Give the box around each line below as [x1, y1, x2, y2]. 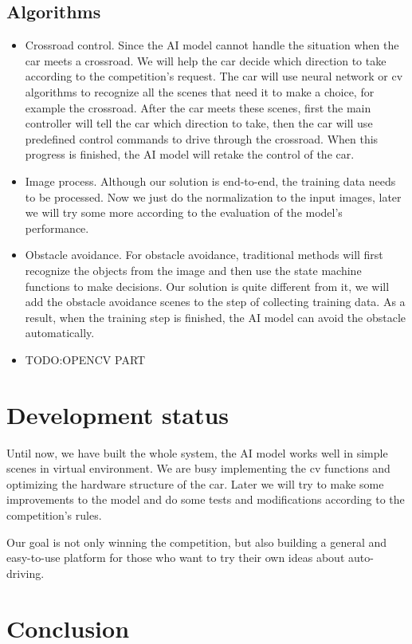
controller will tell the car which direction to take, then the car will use [25, 115, 373, 132]
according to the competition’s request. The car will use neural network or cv [25, 68, 403, 84]
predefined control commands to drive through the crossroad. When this [25, 130, 379, 147]
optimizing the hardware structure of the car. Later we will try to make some [6, 475, 384, 492]
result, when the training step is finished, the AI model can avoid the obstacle [25, 308, 406, 325]
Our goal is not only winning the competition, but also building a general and [6, 533, 387, 550]
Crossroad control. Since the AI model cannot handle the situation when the [25, 37, 399, 53]
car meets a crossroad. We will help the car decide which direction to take [25, 52, 386, 69]
